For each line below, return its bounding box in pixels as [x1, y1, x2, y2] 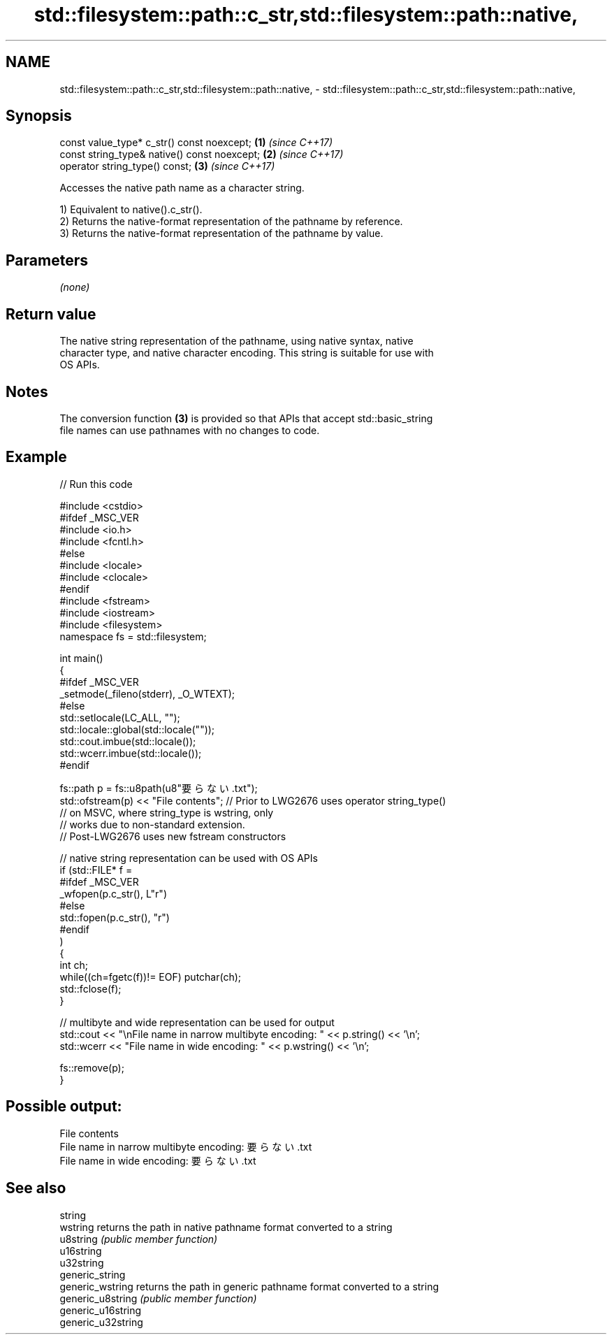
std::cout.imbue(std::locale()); [59, 735, 196, 747]
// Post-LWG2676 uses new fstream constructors [59, 830, 286, 842]
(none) [59, 281, 90, 294]
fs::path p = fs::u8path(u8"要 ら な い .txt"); [59, 781, 258, 794]
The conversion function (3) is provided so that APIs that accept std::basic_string [59, 412, 433, 424]
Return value [6, 305, 96, 323]
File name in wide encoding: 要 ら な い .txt [59, 1154, 256, 1167]
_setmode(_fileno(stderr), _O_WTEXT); [59, 687, 235, 700]
